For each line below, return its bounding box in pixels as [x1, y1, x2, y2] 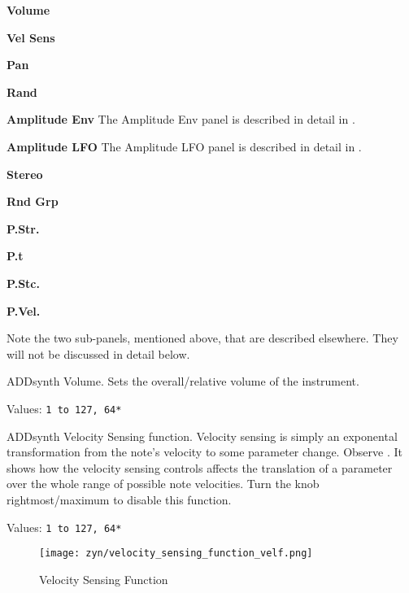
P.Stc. [7, 274, 40, 291]
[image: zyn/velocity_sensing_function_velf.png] [39, 547, 313, 560]
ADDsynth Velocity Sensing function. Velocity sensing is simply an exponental [7, 427, 398, 444]
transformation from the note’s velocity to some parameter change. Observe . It [7, 443, 403, 460]
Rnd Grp [7, 193, 59, 210]
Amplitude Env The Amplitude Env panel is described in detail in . [7, 111, 355, 128]
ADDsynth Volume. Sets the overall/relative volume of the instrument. [7, 373, 359, 390]
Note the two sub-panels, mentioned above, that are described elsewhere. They [7, 329, 398, 347]
